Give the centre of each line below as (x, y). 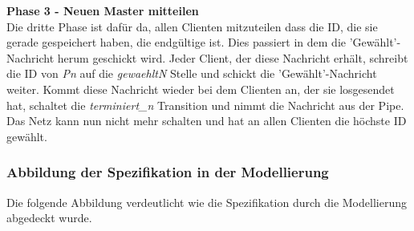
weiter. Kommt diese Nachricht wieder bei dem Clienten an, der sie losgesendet (201, 89)
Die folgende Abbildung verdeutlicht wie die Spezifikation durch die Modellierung (207, 202)
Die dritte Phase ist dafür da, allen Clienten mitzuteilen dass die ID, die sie (192, 26)
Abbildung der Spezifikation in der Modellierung (168, 172)
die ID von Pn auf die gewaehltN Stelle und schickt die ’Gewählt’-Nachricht (192, 73)
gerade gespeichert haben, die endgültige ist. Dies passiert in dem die (177, 42)
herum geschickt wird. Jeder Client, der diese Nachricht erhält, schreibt (233, 57)
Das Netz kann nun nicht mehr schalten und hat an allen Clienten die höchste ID (207, 121)
